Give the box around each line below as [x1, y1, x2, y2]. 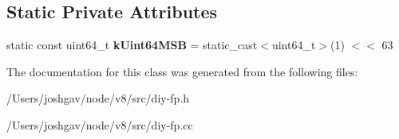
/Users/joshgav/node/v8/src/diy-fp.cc [6, 116, 193, 133]
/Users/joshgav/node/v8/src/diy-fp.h [6, 90, 190, 106]
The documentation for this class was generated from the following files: [6, 63, 358, 79]
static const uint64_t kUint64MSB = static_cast [6, 37, 258, 53]
